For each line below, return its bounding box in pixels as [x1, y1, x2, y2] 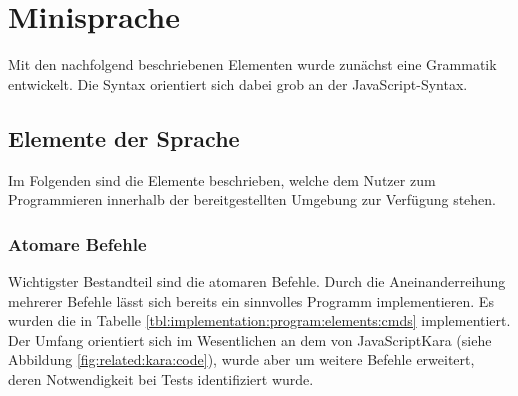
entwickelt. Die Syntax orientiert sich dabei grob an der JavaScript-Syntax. [8, 73, 468, 94]
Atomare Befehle [8, 231, 147, 256]
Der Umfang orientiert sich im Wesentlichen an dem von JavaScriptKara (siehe [8, 329, 492, 350]
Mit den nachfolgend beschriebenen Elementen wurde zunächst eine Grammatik [8, 54, 497, 75]
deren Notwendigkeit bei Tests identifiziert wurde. [8, 368, 314, 389]
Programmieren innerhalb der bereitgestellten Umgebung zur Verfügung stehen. [8, 189, 496, 210]
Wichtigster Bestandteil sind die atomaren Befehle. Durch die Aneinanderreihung [8, 270, 506, 291]
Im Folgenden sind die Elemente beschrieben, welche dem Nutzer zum [8, 169, 436, 190]
